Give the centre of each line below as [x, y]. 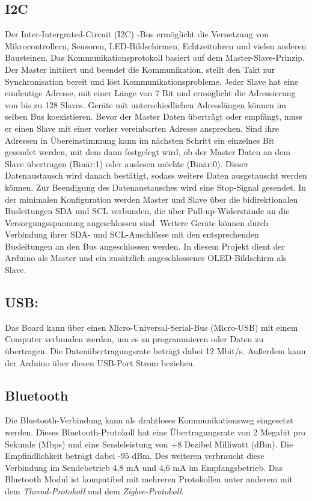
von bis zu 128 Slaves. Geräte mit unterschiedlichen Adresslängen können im [146, 104]
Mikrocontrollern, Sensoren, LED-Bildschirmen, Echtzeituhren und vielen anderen [156, 45]
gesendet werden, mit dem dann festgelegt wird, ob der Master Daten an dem [148, 152]
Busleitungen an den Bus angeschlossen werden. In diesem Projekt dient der [145, 246]
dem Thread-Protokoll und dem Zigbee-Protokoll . [94, 491]
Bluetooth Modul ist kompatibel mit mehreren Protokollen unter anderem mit [149, 479]
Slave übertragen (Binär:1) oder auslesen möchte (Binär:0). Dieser [127, 163]
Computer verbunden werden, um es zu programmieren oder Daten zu [134, 339]
